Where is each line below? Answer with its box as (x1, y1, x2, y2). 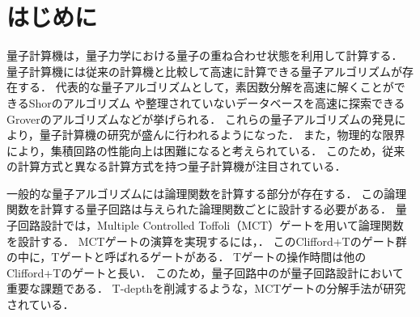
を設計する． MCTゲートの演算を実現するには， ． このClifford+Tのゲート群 (6, 232, 407, 249)
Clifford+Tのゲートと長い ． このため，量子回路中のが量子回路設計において (6, 264, 404, 281)
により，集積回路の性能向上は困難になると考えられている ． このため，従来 (6, 142, 405, 158)
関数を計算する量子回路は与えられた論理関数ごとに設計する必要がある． (6, 201, 392, 218)
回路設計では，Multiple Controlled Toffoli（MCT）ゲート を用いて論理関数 (17, 217, 404, 234)
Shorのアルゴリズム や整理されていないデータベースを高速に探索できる (28, 94, 405, 111)
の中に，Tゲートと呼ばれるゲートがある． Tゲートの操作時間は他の (6, 248, 367, 265)
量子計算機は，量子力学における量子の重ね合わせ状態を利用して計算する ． (6, 47, 403, 64)
